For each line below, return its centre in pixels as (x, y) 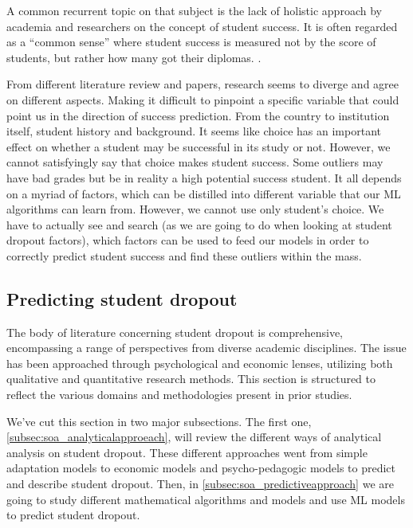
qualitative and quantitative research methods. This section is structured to (191, 379)
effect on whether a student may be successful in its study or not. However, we (199, 146)
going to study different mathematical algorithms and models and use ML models (206, 499)
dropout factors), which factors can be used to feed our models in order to (188, 240)
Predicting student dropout (122, 298)
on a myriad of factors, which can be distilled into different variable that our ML (204, 193)
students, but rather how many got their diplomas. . (134, 57)
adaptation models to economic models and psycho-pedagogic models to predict (201, 468)
